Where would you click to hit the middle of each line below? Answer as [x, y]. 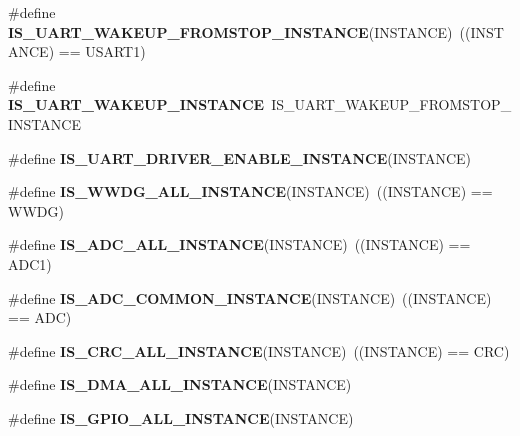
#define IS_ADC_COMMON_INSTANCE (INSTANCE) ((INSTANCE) [250, 297]
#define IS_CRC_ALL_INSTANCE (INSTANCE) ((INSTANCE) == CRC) [259, 350]
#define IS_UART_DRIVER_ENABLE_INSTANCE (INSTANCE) [240, 157]
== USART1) [102, 51]
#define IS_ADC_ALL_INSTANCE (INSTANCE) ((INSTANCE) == [239, 244]
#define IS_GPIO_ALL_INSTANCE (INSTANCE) [181, 417]
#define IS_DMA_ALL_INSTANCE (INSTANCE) [180, 384]
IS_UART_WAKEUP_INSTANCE [136, 104]
